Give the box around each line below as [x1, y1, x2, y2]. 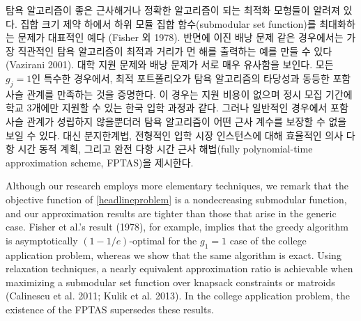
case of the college [229, 233, 307, 247]
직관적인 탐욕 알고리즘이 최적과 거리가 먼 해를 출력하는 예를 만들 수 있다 [17, 43, 332, 58]
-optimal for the [129, 233, 197, 247]
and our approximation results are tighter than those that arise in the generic [6, 205, 337, 220]
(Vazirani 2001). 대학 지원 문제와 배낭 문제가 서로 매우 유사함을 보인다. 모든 [6, 57, 334, 72]
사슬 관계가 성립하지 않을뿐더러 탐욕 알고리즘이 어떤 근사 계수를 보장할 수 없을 [6, 113, 347, 128]
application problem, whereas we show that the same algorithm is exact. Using [6, 247, 341, 262]
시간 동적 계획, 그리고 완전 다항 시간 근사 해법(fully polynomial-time [17, 141, 313, 156]
